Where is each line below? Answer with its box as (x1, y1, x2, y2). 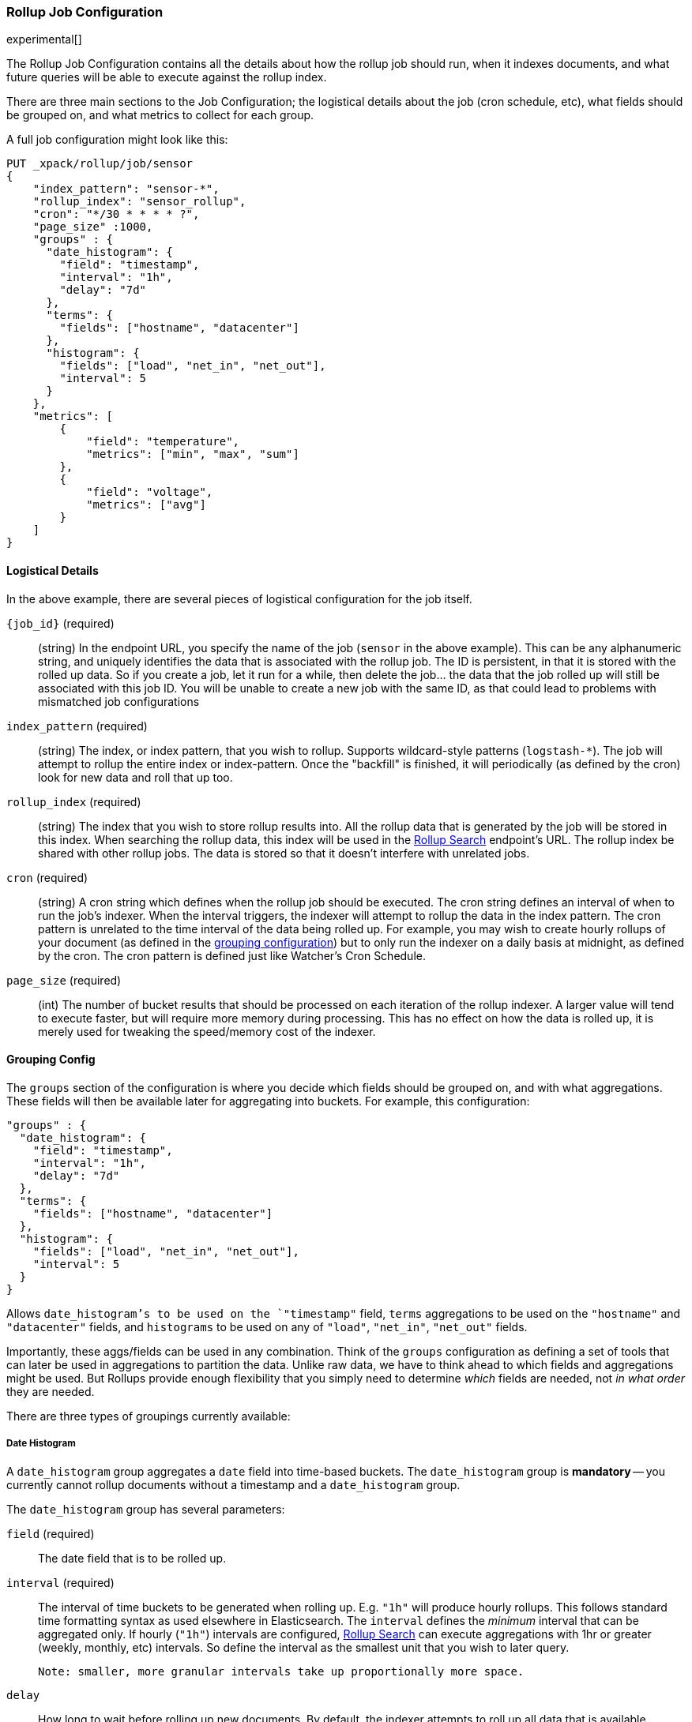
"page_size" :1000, (32, 220, 153, 234)
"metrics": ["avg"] (86, 498, 206, 512)
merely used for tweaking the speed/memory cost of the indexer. (38, 1024, 376, 1038)
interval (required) (6, 1575, 115, 1589)
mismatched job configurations (38, 694, 200, 708)
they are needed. (6, 1384, 95, 1398)
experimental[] (6, 32, 82, 47)
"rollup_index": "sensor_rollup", (32, 195, 246, 208)
